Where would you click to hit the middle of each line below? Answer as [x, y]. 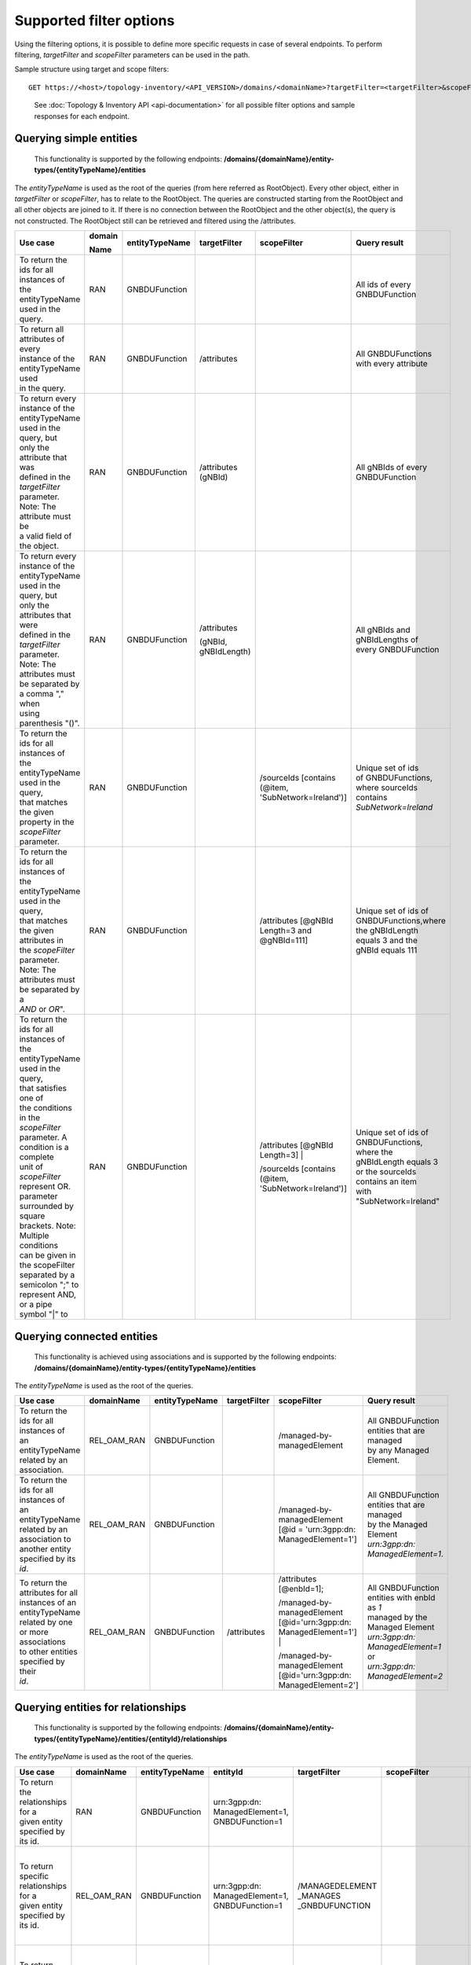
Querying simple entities [76, 139]
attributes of [42, 340]
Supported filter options [95, 20]
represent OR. [45, 1187]
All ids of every [383, 285]
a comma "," [42, 694]
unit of [31, 1167]
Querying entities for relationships [100, 1707]
